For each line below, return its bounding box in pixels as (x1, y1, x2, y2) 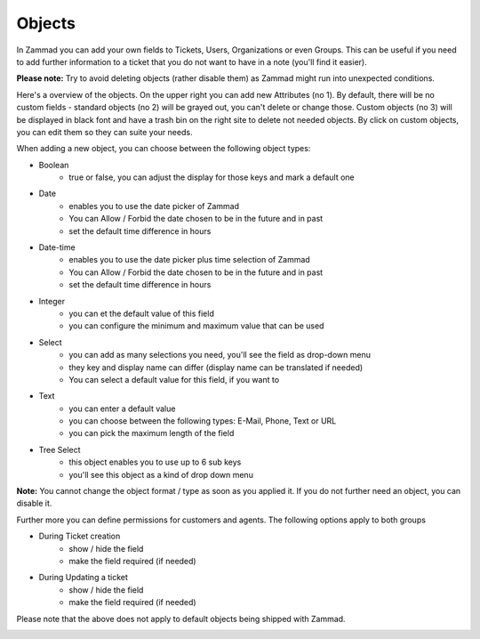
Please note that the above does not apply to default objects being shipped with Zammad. (16, 613, 346, 624)
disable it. (16, 498, 52, 509)
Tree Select (38, 444, 81, 455)
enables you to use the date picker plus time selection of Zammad (68, 255, 310, 265)
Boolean (38, 159, 69, 170)
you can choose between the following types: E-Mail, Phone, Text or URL (68, 416, 337, 426)
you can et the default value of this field (68, 308, 215, 319)
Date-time (38, 242, 76, 253)
